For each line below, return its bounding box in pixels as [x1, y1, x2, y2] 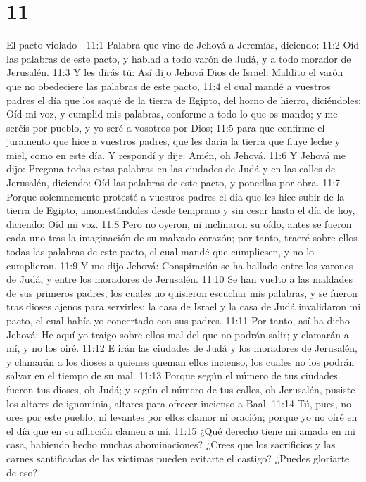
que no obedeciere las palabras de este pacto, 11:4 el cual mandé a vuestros [6, 78, 331, 93]
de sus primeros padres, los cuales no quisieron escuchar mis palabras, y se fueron [6, 285, 358, 300]
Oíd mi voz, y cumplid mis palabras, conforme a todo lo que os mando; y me [6, 106, 338, 121]
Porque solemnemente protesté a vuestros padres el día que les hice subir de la [6, 189, 345, 203]
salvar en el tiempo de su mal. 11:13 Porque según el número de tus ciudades [6, 368, 338, 383]
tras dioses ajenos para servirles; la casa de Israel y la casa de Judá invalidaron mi [6, 299, 361, 314]
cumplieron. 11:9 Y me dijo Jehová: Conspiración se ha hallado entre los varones [6, 258, 353, 272]
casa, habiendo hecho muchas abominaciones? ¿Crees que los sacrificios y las [6, 437, 336, 452]
